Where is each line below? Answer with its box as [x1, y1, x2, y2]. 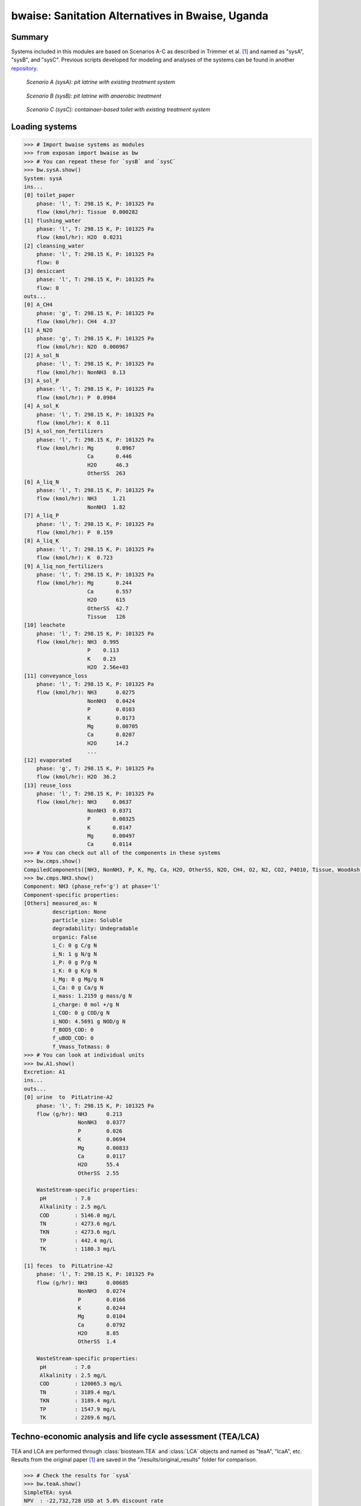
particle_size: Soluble [52, 916, 123, 923]
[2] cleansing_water [23, 242, 84, 249]
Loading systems [11, 121, 78, 132]
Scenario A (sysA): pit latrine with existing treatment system [26, 78, 176, 86]
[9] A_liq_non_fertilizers [23, 563, 103, 569]
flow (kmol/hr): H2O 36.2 [36, 773, 117, 780]
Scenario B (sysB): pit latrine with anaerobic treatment [26, 92, 162, 99]
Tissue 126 [87, 613, 126, 620]
